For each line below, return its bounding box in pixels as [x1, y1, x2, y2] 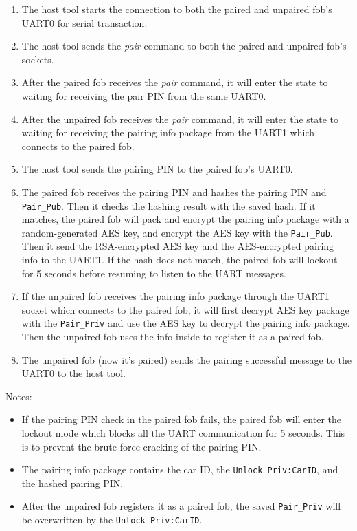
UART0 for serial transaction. [21, 15, 148, 30]
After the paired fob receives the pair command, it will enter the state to [21, 75, 328, 89]
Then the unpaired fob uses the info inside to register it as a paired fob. [21, 329, 324, 344]
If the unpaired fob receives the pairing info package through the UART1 [21, 289, 330, 303]
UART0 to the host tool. [21, 366, 126, 380]
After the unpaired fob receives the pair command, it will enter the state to [21, 111, 338, 126]
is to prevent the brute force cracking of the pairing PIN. [21, 439, 262, 453]
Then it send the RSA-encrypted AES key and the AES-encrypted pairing [21, 239, 334, 253]
